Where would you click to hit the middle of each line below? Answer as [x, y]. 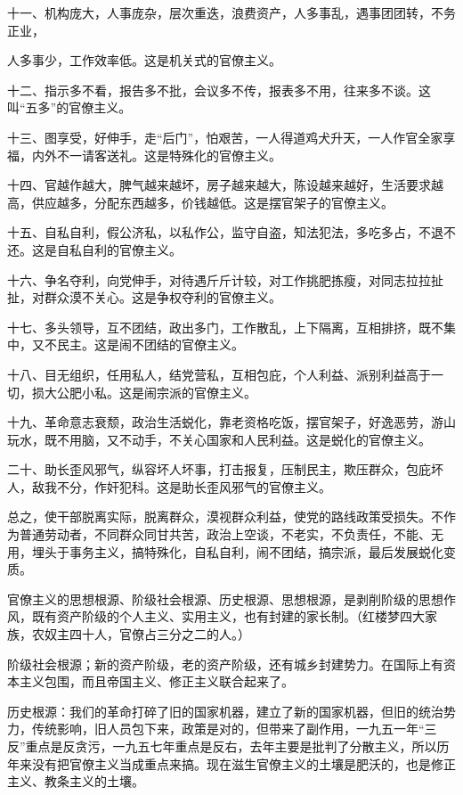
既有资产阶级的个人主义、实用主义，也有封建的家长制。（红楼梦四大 [228, 616]
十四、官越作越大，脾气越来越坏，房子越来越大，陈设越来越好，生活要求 [219, 185]
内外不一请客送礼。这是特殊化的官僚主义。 [156, 155]
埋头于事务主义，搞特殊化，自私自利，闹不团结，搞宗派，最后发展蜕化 [237, 551]
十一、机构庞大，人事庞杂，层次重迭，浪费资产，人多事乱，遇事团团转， [219, 12]
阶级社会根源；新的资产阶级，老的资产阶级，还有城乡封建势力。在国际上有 [225, 664]
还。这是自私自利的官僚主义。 [94, 249]
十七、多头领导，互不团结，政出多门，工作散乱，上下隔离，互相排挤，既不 [225, 327]
